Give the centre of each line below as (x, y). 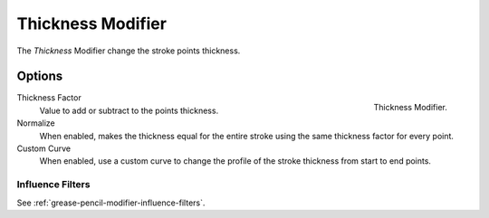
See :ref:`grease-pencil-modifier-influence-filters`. (111, 203)
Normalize (36, 123)
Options (40, 76)
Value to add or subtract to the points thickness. (129, 110)
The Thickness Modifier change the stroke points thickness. (129, 51)
